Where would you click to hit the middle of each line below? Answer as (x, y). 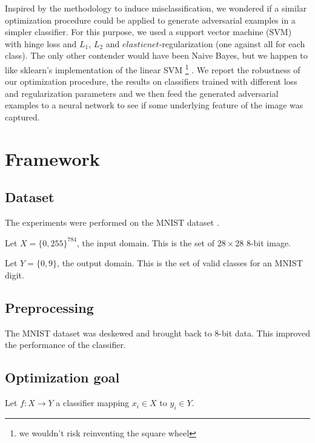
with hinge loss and (41, 43)
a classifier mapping (93, 403)
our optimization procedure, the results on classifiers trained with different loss (151, 81)
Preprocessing (49, 307)
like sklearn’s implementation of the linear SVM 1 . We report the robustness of (153, 68)
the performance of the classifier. (65, 345)
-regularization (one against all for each (232, 43)
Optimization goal (62, 377)
